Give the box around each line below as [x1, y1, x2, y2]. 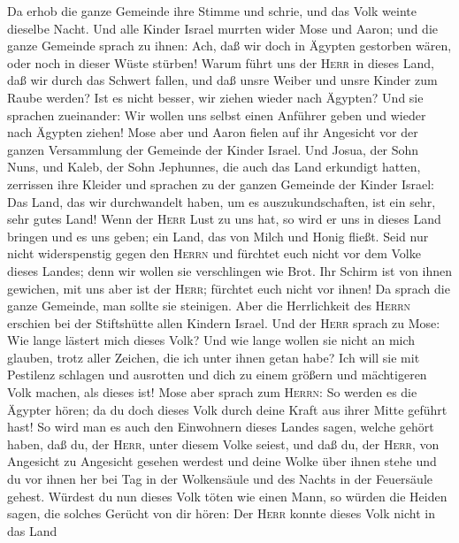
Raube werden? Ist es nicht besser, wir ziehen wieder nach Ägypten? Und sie [7, 88, 424, 106]
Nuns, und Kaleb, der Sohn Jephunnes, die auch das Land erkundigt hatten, [7, 157, 421, 176]
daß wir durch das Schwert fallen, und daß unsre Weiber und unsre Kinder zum [7, 71, 438, 89]
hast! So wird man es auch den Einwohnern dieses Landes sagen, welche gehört [7, 417, 434, 436]
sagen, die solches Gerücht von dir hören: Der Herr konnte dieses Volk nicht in [7, 504, 435, 523]
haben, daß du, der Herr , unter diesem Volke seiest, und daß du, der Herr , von [7, 434, 440, 453]
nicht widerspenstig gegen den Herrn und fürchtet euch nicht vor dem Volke [7, 244, 421, 263]
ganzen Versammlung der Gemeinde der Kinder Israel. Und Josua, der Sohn [7, 140, 419, 158]
